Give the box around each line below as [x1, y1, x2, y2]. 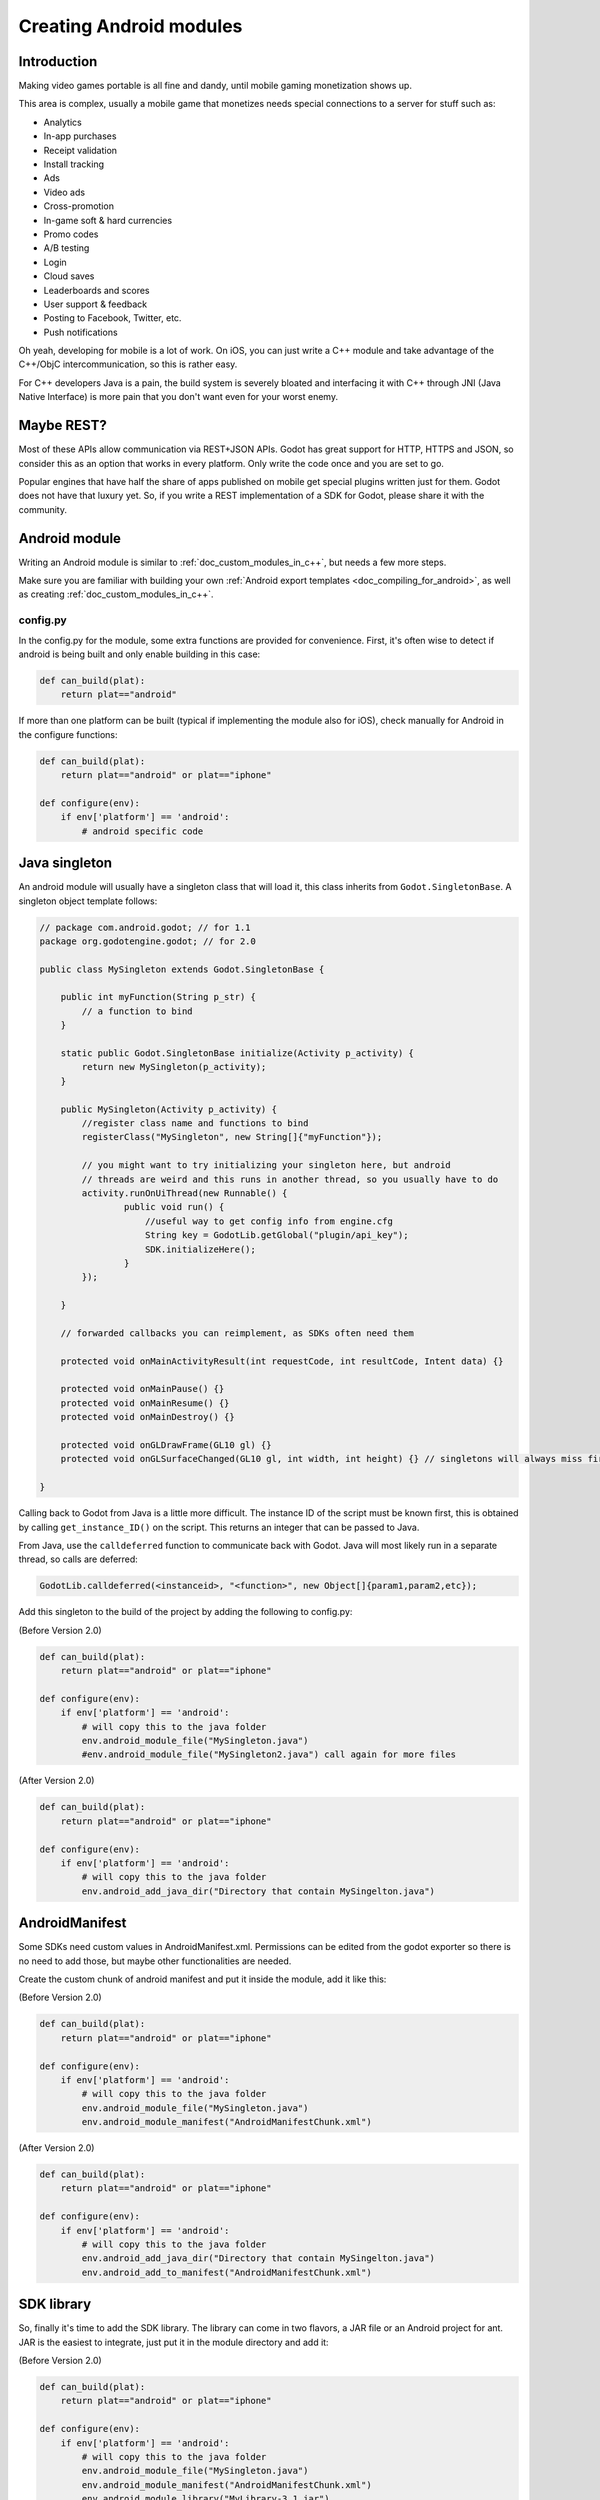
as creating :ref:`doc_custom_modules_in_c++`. [18, 588, 214, 600]
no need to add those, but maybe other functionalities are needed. [18, 1955, 292, 1967]
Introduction [18, 53, 98, 70]
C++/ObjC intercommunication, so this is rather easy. [18, 358, 238, 370]
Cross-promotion [43, 200, 115, 212]
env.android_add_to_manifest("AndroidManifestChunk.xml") [81, 2266, 372, 2278]
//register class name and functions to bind [81, 1117, 309, 1129]
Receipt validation [43, 144, 118, 156]
